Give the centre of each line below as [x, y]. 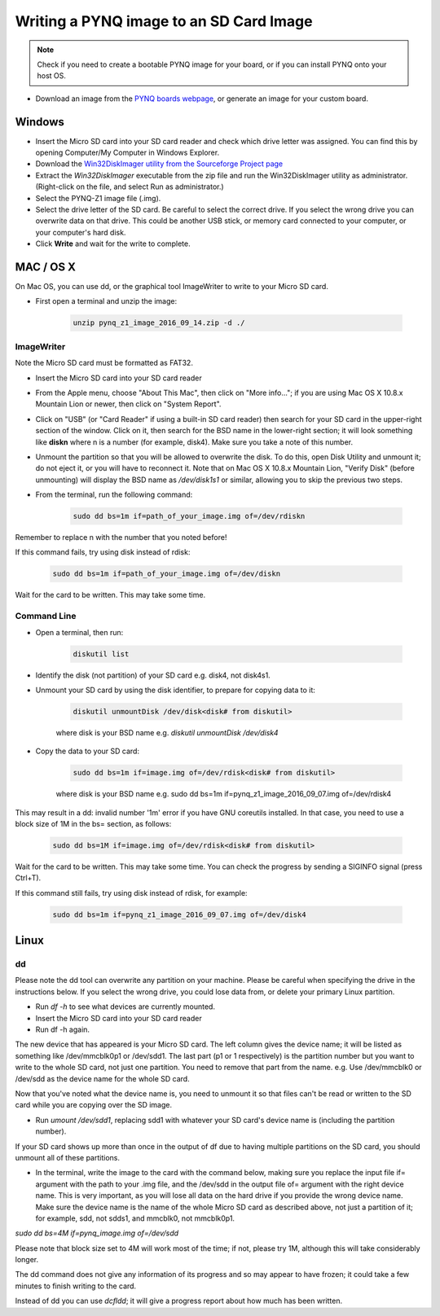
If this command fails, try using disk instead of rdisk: [103, 552]
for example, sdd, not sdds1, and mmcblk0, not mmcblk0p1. [135, 1218]
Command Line [46, 616]
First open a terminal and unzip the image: [106, 301]
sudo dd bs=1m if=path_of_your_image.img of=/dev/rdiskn [189, 516]
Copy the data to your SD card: [88, 751]
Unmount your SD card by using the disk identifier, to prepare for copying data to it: [175, 690]
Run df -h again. [62, 1029]
